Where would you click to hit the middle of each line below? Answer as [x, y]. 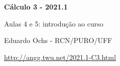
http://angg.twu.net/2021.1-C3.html [60, 57]
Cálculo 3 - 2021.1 [36, 6]
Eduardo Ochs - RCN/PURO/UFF [58, 40]
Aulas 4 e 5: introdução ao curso [54, 23]
